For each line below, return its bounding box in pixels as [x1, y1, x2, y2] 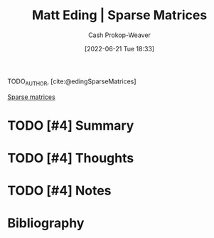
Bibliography [7, 215, 85, 232]
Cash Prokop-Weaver [87, 31, 151, 39]
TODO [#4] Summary [7, 118, 134, 133]
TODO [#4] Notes [7, 182, 112, 199]
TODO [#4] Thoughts [7, 150, 134, 167]
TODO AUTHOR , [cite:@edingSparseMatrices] [7, 77, 137, 87]
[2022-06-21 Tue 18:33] [84, 44, 155, 53]
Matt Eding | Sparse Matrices [31, 7, 208, 24]
